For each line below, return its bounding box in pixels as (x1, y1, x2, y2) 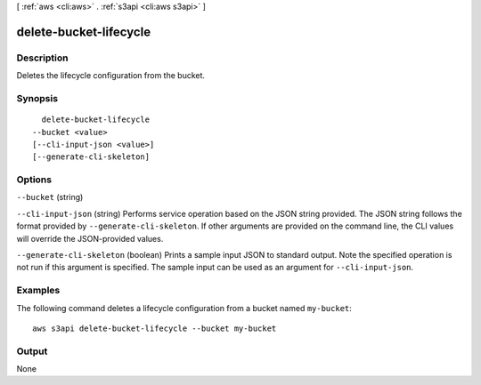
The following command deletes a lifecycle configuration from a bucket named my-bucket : (16, 302, 352, 313)
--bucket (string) (16, 192, 84, 203)
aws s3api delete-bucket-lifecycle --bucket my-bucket (32, 323, 277, 333)
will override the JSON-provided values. (16, 233, 164, 244)
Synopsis (16, 92, 58, 104)
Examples (16, 285, 61, 297)
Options (16, 173, 53, 186)
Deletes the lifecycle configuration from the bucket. (16, 70, 205, 81)
